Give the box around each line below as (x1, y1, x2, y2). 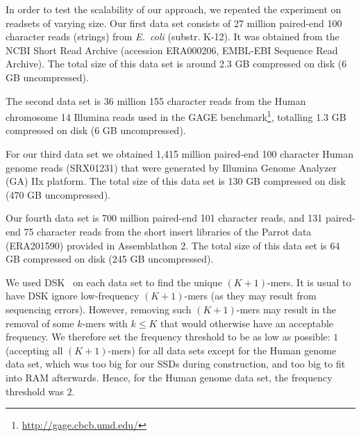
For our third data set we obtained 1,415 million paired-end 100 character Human (6, 147, 354, 160)
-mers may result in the (236, 302, 337, 316)
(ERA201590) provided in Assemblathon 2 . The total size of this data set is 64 (6, 238, 340, 252)
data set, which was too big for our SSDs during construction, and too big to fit (6, 356, 346, 371)
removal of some (6, 315, 74, 330)
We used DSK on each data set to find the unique (6, 274, 222, 289)
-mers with (82, 315, 128, 330)
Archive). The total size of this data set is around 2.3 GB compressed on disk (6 (6, 56, 347, 71)
